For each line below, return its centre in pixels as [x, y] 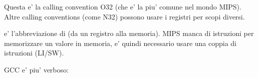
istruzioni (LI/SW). [34, 53]
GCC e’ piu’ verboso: [36, 69]
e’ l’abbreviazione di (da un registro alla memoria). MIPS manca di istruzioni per [129, 33]
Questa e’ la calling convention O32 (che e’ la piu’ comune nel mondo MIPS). [123, 6]
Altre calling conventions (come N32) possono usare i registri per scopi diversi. [124, 16]
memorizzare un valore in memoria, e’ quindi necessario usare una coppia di [120, 43]
